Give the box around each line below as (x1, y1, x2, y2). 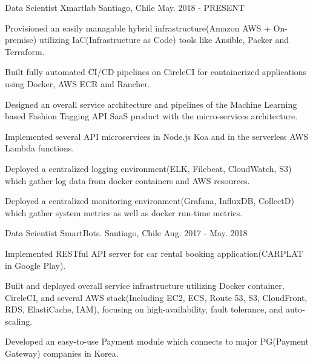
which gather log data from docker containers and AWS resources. (5, 174, 250, 187)
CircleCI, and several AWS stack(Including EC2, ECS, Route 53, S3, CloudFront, (5, 291, 308, 303)
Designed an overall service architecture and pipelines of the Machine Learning (5, 98, 297, 110)
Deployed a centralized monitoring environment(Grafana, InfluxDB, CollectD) (5, 194, 294, 207)
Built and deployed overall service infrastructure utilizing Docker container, (5, 279, 285, 292)
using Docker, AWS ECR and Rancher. (5, 77, 150, 90)
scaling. (5, 314, 33, 327)
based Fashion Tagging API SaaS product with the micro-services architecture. (5, 110, 298, 122)
